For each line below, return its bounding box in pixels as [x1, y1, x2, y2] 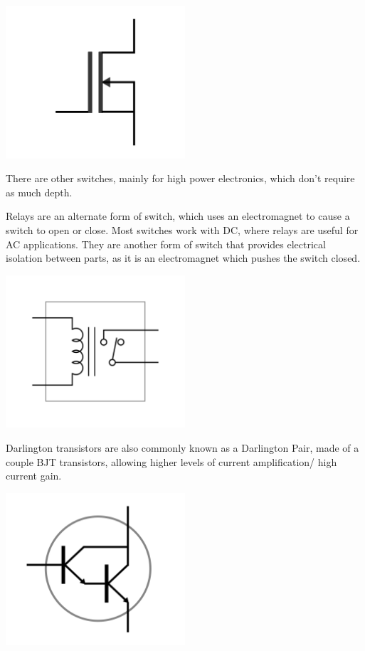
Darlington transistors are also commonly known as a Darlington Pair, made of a [6, 440, 359, 455]
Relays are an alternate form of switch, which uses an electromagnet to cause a [6, 208, 350, 223]
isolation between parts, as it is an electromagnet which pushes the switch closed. [6, 250, 361, 265]
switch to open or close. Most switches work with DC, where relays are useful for [6, 222, 359, 237]
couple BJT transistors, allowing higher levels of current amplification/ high [6, 454, 337, 469]
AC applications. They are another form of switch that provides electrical [6, 236, 326, 251]
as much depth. [6, 184, 73, 199]
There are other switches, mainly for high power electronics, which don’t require [6, 171, 355, 186]
